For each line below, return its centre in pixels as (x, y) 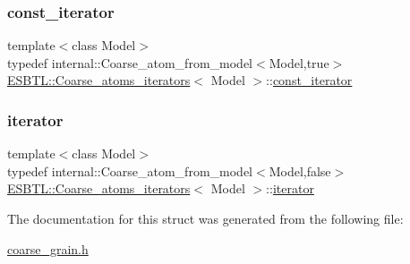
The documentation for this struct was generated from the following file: (205, 218)
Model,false (300, 170)
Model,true (299, 62)
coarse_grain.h (48, 248)
